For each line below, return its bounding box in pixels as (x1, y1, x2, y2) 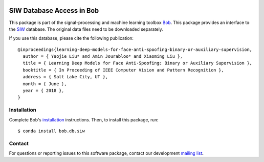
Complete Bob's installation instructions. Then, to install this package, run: (9, 116, 158, 122)
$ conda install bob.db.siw (18, 128, 85, 134)
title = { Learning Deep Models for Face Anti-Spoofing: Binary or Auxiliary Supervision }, (22, 60, 253, 66)
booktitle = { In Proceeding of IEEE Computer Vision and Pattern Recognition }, (22, 67, 224, 73)
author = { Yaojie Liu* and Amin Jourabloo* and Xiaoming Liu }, (22, 54, 183, 59)
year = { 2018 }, (22, 88, 65, 93)
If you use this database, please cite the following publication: (9, 35, 134, 41)
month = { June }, (22, 81, 67, 87)
